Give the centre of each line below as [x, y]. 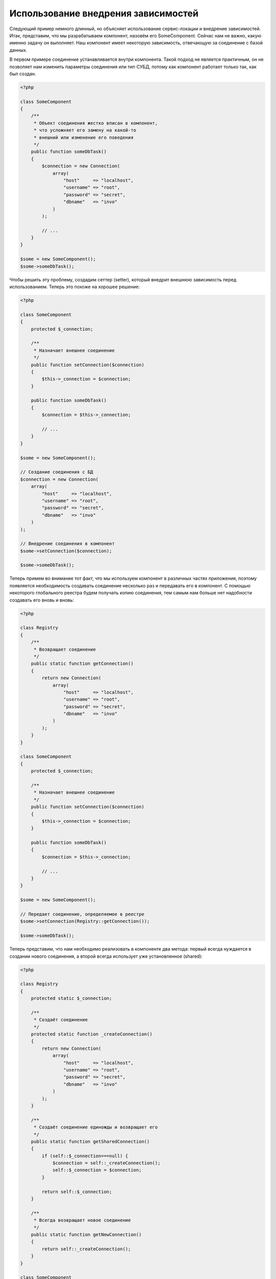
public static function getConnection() [82, 664]
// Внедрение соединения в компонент [67, 544]
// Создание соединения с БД [57, 472]
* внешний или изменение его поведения [84, 137]
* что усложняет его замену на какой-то [85, 130]
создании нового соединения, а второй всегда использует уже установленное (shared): [106, 956]
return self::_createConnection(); [86, 1249]
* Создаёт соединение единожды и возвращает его [96, 1127]
